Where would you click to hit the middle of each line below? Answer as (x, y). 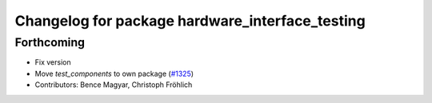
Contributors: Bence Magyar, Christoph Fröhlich (114, 85)
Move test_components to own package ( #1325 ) (114, 73)
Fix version (53, 62)
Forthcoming (50, 42)
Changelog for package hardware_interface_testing (190, 21)
